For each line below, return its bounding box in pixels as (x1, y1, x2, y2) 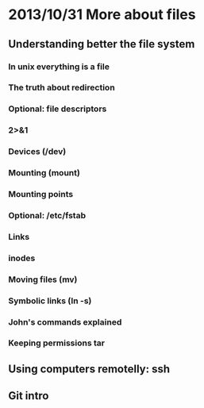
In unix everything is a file (8, 61, 110, 72)
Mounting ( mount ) (8, 167, 81, 179)
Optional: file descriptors (8, 103, 107, 114)
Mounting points (8, 189, 74, 200)
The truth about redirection (8, 82, 115, 93)
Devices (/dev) (8, 146, 67, 157)
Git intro (8, 389, 49, 402)
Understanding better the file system (8, 37, 195, 51)
